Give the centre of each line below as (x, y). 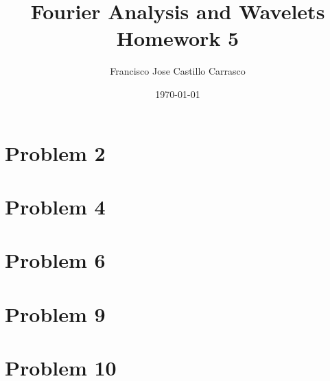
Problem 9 (55, 314)
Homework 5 (178, 38)
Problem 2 (55, 152)
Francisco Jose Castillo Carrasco (178, 71)
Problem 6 (55, 260)
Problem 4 (55, 206)
